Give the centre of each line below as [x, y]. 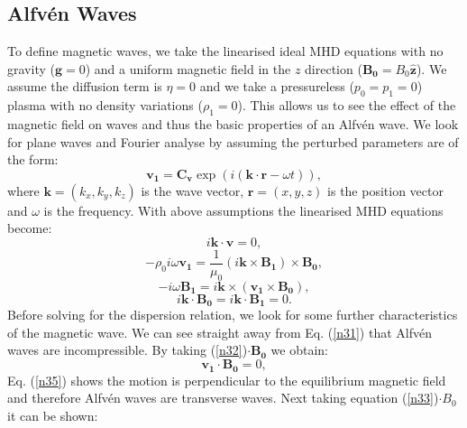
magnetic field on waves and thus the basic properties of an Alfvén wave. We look [233, 123]
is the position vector [385, 190]
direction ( [334, 68]
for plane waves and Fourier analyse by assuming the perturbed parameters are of [233, 141]
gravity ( [31, 68]
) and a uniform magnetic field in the [188, 68]
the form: [33, 159]
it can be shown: [53, 415]
